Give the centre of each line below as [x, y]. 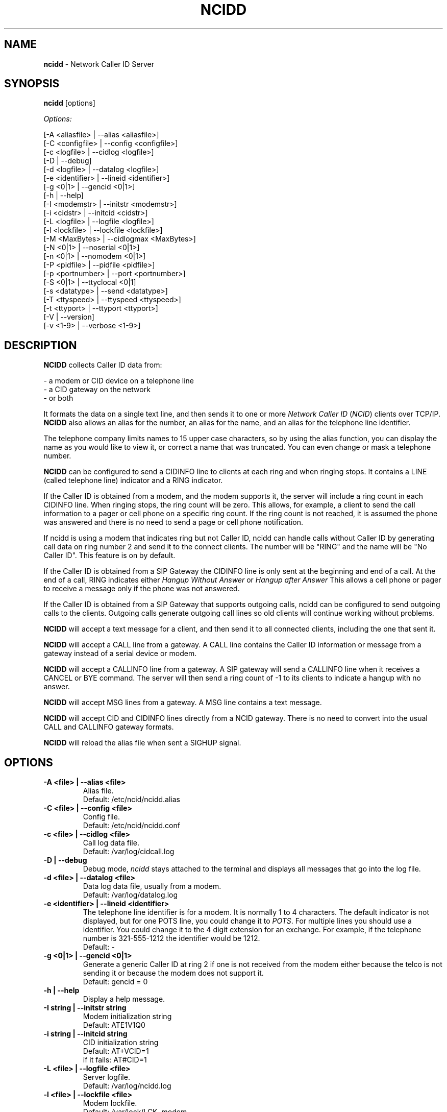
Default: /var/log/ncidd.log [127, 1086]
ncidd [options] [69, 103]
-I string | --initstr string [85, 1008]
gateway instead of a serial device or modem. [120, 654]
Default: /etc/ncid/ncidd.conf [131, 826]
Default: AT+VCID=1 [116, 1051]
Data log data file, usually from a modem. [152, 886]
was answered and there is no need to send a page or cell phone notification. [173, 522]
